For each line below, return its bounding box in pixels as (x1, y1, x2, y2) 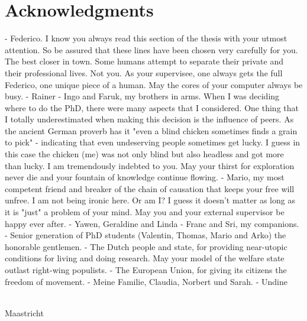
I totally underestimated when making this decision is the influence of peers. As (5, 113, 294, 125)
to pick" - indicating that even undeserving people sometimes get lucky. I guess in (5, 136, 300, 148)
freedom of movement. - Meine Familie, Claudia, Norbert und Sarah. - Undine (5, 275, 287, 287)
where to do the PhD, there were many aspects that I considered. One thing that (5, 101, 299, 114)
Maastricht (5, 306, 44, 319)
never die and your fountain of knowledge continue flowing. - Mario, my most (5, 171, 285, 183)
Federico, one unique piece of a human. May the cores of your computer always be (5, 78, 303, 90)
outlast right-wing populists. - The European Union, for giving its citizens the (5, 264, 287, 275)
